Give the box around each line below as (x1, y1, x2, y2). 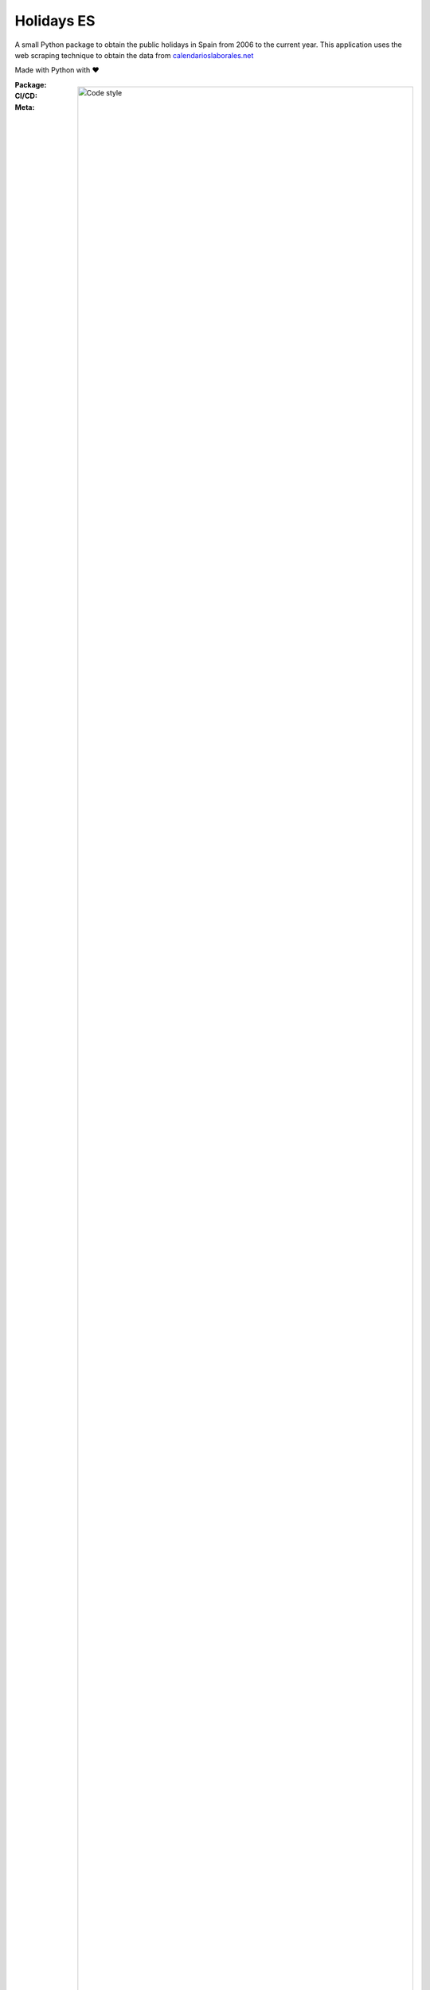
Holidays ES (14, 12, 96, 29)
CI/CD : (14, 92, 37, 101)
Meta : (14, 102, 35, 111)
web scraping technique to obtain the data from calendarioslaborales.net (14, 50, 254, 60)
